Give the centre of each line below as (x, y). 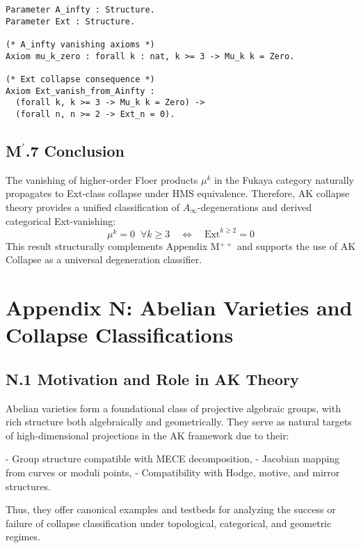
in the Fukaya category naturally (284, 179)
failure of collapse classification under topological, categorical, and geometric (169, 523)
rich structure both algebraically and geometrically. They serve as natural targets (179, 422)
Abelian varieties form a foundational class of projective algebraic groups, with (173, 408)
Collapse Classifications (120, 335)
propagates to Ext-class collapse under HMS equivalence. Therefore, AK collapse (178, 193)
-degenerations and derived (255, 206)
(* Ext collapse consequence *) (80, 79)
